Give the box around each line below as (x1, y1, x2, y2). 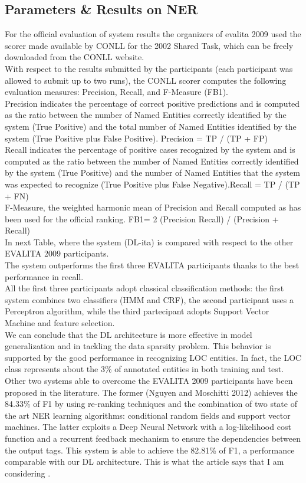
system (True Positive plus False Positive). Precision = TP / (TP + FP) (5, 132, 268, 144)
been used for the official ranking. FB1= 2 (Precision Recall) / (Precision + (5, 212, 279, 225)
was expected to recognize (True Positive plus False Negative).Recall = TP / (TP (5, 178, 300, 190)
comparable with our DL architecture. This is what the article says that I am (5, 455, 284, 468)
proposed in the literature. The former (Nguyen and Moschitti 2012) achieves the (5, 386, 298, 398)
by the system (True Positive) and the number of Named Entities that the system (5, 166, 301, 179)
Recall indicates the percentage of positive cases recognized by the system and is (5, 143, 295, 156)
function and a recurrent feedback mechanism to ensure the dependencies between (5, 432, 301, 444)
